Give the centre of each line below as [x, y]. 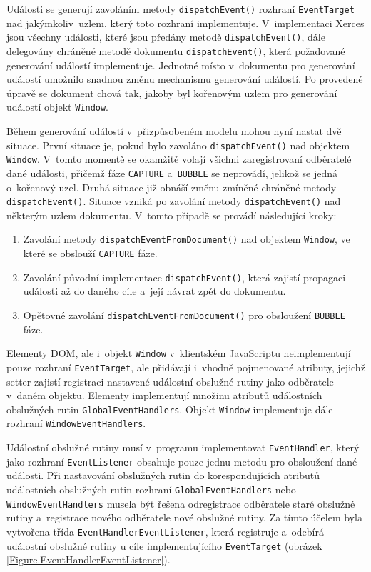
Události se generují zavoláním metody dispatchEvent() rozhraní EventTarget [181, 9]
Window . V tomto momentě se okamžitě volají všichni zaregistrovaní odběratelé [179, 159]
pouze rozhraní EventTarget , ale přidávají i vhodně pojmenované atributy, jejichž [186, 367]
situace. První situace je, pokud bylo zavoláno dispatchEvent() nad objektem [178, 145]
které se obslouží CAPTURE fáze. [90, 253]
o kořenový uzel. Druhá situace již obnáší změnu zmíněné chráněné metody [172, 187]
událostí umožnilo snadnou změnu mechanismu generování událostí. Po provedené [185, 79]
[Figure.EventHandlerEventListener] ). [88, 560]
